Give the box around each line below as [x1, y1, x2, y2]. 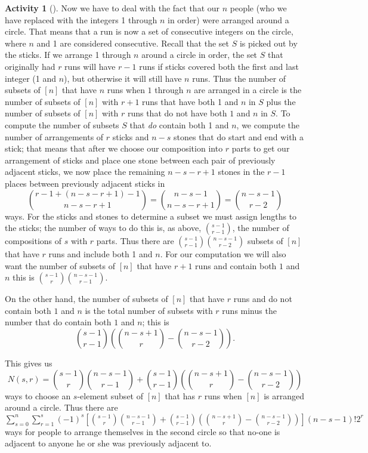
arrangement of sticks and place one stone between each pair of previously [5, 153, 276, 166]
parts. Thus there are [96, 235, 174, 247]
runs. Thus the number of [192, 72, 286, 84]
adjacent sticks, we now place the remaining [5, 165, 165, 178]
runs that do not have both [127, 107, 227, 119]
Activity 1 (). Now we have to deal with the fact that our [5, 2, 220, 14]
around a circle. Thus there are [5, 401, 118, 414]
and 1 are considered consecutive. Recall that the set [36, 36, 230, 49]
